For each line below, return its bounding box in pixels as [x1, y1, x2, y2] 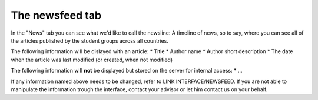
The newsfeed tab [11, 9, 102, 22]
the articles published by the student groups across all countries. [11, 37, 169, 44]
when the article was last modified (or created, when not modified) [11, 56, 173, 63]
